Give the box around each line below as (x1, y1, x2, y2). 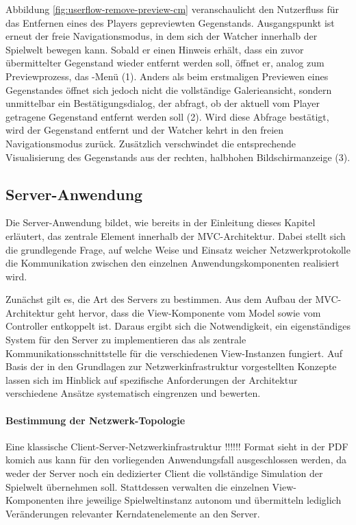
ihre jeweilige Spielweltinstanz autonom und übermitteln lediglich (66, 493, 342, 507)
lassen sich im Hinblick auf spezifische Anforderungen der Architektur (5, 372, 298, 387)
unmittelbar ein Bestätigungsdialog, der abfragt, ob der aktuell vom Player (5, 96, 320, 110)
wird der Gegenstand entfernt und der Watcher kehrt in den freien (5, 123, 284, 137)
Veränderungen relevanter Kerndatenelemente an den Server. (5, 506, 260, 520)
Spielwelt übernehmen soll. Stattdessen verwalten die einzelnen (5, 479, 269, 493)
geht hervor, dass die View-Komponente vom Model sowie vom (57, 305, 321, 319)
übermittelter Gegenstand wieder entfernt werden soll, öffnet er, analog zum (5, 56, 325, 70)
